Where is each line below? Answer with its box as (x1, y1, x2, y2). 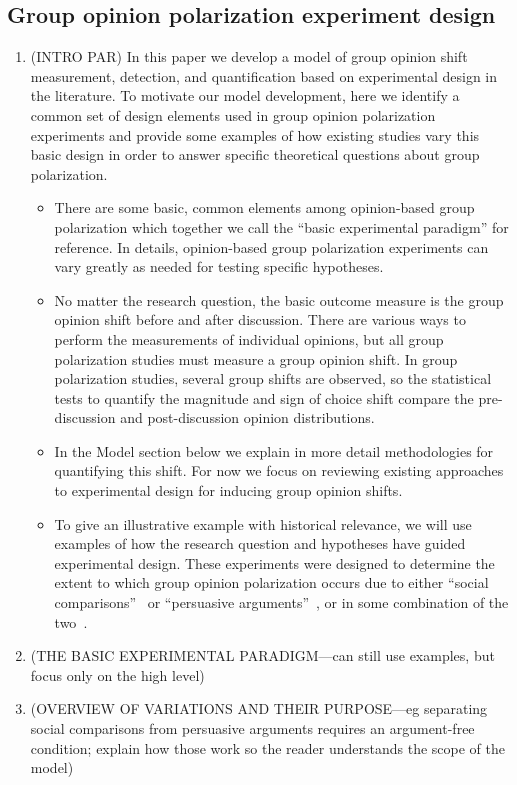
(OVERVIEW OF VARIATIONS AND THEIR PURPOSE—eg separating (30, 698, 488, 719)
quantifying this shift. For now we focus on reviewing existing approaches (54, 460, 504, 481)
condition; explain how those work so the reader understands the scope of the (30, 737, 506, 758)
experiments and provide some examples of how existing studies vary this (30, 124, 480, 145)
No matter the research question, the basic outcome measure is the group (54, 289, 504, 310)
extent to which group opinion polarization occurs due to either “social (54, 572, 489, 593)
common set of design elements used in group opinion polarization (30, 104, 436, 125)
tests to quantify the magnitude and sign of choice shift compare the (54, 387, 474, 408)
